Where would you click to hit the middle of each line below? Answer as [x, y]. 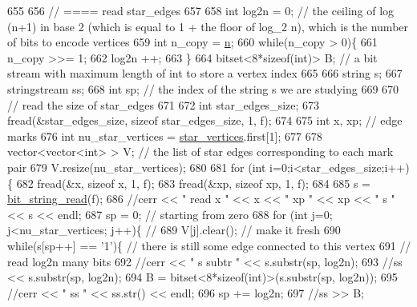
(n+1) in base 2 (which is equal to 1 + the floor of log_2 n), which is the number [208, 26]
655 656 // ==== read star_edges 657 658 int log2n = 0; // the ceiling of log [201, 10]
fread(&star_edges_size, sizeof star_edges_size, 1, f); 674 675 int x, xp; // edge [205, 120]
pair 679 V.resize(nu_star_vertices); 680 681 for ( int [137, 167]
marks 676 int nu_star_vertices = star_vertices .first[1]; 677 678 [165, 136]
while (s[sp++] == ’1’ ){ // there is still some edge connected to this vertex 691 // [209, 245]
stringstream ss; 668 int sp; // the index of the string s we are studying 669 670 [203, 88]
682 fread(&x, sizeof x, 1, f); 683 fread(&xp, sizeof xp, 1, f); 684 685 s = [193, 183]
